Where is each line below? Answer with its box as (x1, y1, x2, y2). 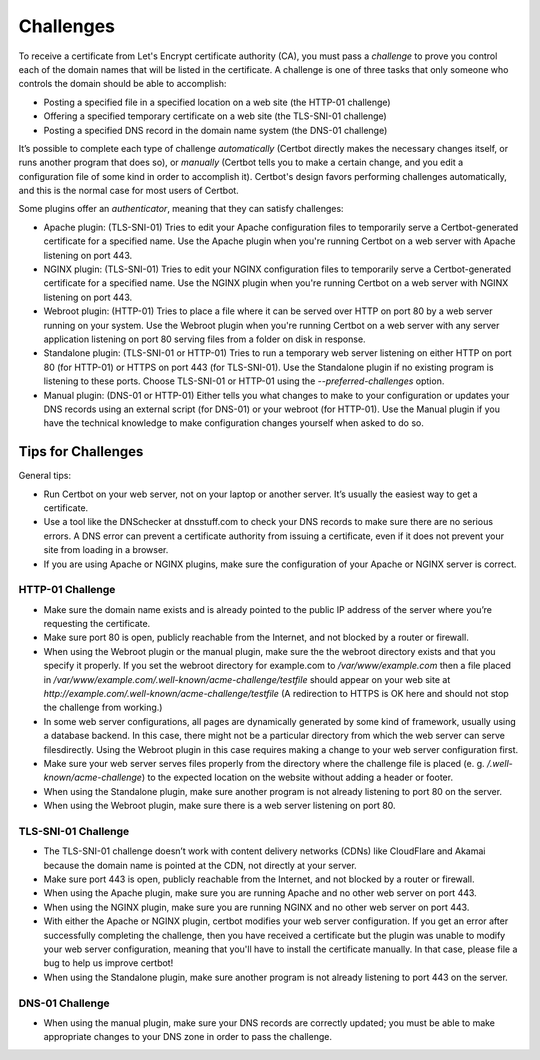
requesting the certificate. (43, 618, 151, 630)
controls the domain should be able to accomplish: (18, 78, 227, 90)
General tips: (18, 470, 72, 482)
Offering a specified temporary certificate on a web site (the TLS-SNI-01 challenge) (43, 110, 387, 122)
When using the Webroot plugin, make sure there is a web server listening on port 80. (43, 800, 396, 812)
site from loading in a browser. (43, 544, 169, 556)
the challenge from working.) (43, 701, 163, 714)
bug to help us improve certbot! (43, 957, 174, 969)
